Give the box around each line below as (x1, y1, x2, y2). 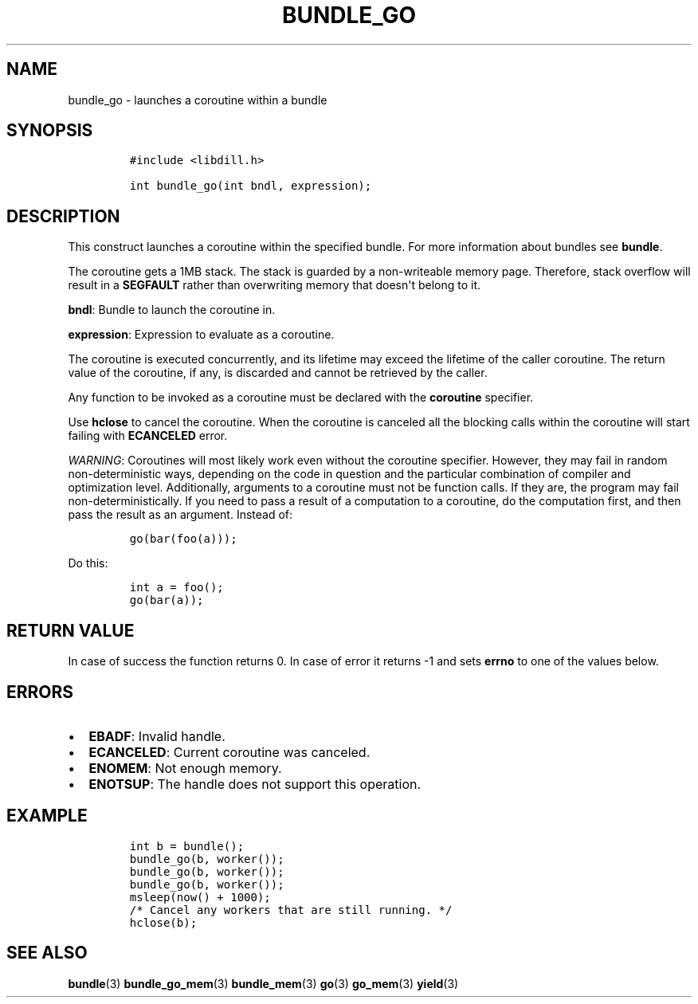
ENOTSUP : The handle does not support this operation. (88, 775, 422, 792)
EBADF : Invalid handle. (88, 728, 225, 744)
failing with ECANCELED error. (68, 429, 228, 443)
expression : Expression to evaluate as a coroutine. (68, 327, 335, 342)
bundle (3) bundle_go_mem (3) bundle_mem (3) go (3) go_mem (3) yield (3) (68, 976, 459, 990)
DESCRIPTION (6, 206, 120, 226)
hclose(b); (129, 916, 198, 929)
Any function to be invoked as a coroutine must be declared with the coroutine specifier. (68, 390, 534, 405)
